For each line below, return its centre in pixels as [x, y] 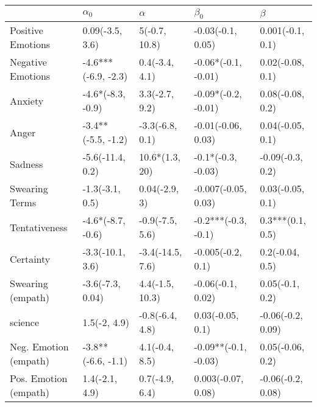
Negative [28, 62]
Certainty [30, 259]
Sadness [27, 164]
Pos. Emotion [39, 378]
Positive [27, 30]
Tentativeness [39, 227]
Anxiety [27, 100]
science [25, 322]
